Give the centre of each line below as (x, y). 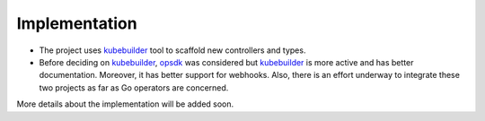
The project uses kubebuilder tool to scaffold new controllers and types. (172, 50)
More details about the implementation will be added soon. (125, 104)
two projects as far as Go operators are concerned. (134, 87)
